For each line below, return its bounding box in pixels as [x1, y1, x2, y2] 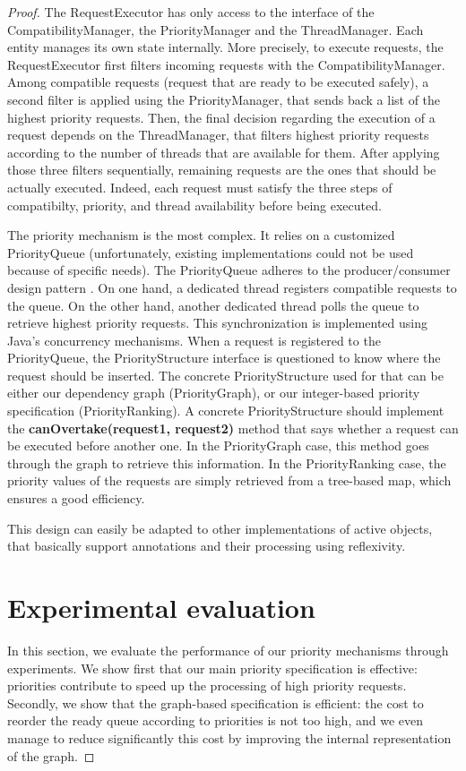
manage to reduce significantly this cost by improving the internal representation [7, 728, 452, 747]
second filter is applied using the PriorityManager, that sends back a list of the [7, 90, 441, 108]
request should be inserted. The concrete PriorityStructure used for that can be [7, 365, 444, 384]
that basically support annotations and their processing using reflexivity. [7, 536, 406, 555]
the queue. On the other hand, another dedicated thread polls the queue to [7, 296, 419, 314]
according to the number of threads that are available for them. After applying [7, 142, 440, 161]
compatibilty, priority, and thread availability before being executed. [7, 195, 382, 214]
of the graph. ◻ [7, 746, 95, 765]
